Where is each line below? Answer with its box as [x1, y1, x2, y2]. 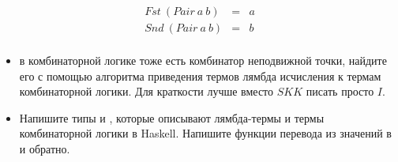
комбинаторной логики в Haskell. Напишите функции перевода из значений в [19, 125, 392, 141]
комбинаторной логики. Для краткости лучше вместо [19, 83, 274, 100]
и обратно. [19, 141, 70, 157]
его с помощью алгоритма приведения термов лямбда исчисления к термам [19, 67, 381, 84]
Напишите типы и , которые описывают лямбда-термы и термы [19, 109, 325, 126]
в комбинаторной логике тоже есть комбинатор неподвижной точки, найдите [19, 52, 387, 69]
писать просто [306, 83, 374, 100]
